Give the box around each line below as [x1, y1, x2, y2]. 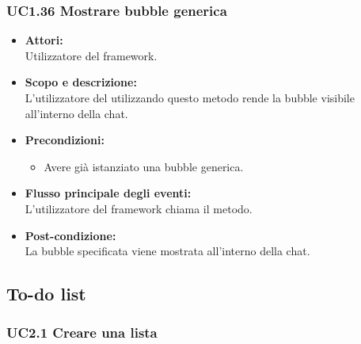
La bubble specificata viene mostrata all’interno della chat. [25, 243, 310, 259]
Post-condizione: [25, 227, 116, 243]
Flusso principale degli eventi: [25, 185, 192, 201]
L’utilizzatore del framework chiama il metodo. [25, 200, 253, 216]
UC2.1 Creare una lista [6, 323, 158, 342]
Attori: [25, 32, 63, 48]
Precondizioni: [25, 132, 104, 148]
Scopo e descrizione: [25, 74, 137, 90]
